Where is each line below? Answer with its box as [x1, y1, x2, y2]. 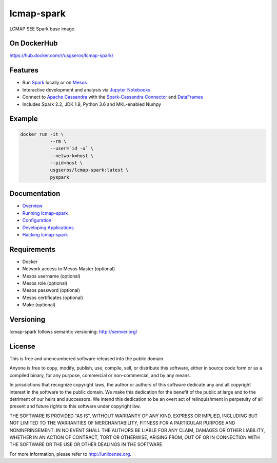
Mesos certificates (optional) [22, 294, 83, 301]
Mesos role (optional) [22, 280, 68, 286]
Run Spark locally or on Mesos [22, 80, 87, 86]
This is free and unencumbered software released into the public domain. [9, 356, 165, 362]
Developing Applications [22, 224, 74, 231]
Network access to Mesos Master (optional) [22, 266, 115, 272]
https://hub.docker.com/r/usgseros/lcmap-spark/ [9, 52, 114, 59]
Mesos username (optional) [22, 273, 81, 279]
